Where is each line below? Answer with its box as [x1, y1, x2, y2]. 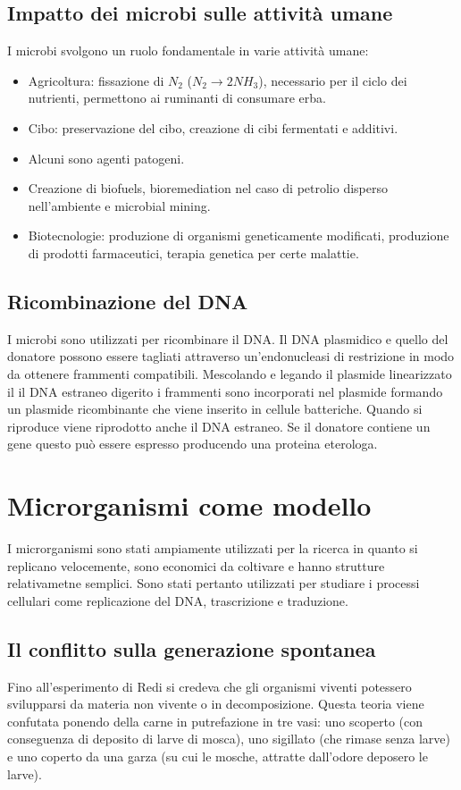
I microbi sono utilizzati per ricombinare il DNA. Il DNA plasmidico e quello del [7, 329, 448, 348]
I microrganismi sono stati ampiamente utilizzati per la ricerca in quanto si [7, 539, 418, 558]
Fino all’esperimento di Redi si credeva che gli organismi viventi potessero [7, 677, 412, 695]
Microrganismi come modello [7, 487, 372, 524]
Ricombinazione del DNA [7, 287, 248, 315]
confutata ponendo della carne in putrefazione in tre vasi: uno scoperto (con [7, 711, 423, 730]
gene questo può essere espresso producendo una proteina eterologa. [7, 434, 378, 453]
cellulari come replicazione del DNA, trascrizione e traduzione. [7, 591, 348, 609]
